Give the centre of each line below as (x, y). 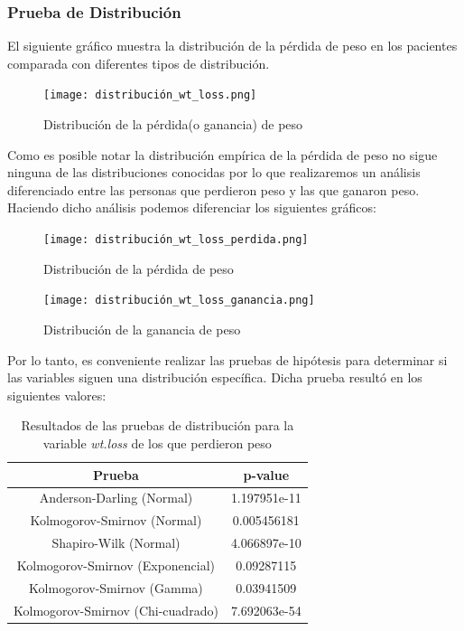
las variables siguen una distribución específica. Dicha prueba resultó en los (215, 377)
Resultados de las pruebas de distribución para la (158, 425)
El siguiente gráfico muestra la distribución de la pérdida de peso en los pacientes (232, 46)
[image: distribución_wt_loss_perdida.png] (176, 240)
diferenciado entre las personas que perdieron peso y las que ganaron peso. (213, 189)
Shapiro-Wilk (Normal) (116, 543)
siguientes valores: (57, 395)
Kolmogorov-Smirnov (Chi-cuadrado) (116, 610)
